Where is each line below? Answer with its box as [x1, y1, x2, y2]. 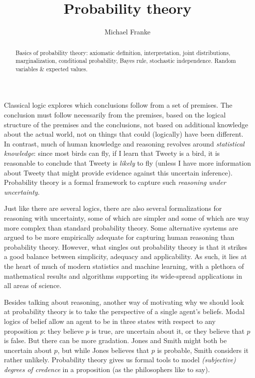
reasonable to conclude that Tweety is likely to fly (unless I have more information [4, 158, 251, 168]
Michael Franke [104, 27, 151, 37]
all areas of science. [4, 280, 62, 291]
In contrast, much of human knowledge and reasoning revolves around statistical [4, 138, 245, 148]
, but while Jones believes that [57, 345, 150, 355]
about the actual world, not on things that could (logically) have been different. [4, 129, 244, 139]
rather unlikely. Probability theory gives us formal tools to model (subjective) [4, 354, 236, 365]
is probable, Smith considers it [157, 345, 249, 355]
